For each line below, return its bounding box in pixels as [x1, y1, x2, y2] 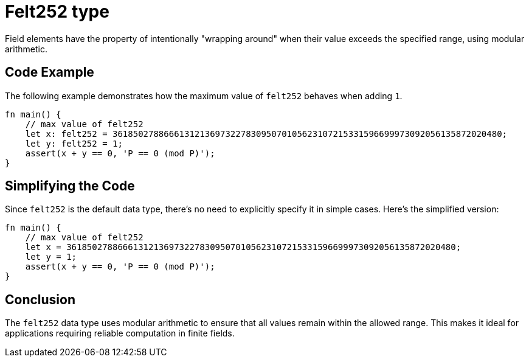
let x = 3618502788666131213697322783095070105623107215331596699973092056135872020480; [25, 242, 462, 252]
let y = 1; [25, 252, 77, 262]
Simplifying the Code [5, 178, 135, 194]
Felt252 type [5, 1, 109, 22]
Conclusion [5, 291, 76, 307]
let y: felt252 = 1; [25, 138, 123, 148]
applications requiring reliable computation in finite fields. [5, 328, 235, 339]
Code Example [5, 64, 94, 80]
